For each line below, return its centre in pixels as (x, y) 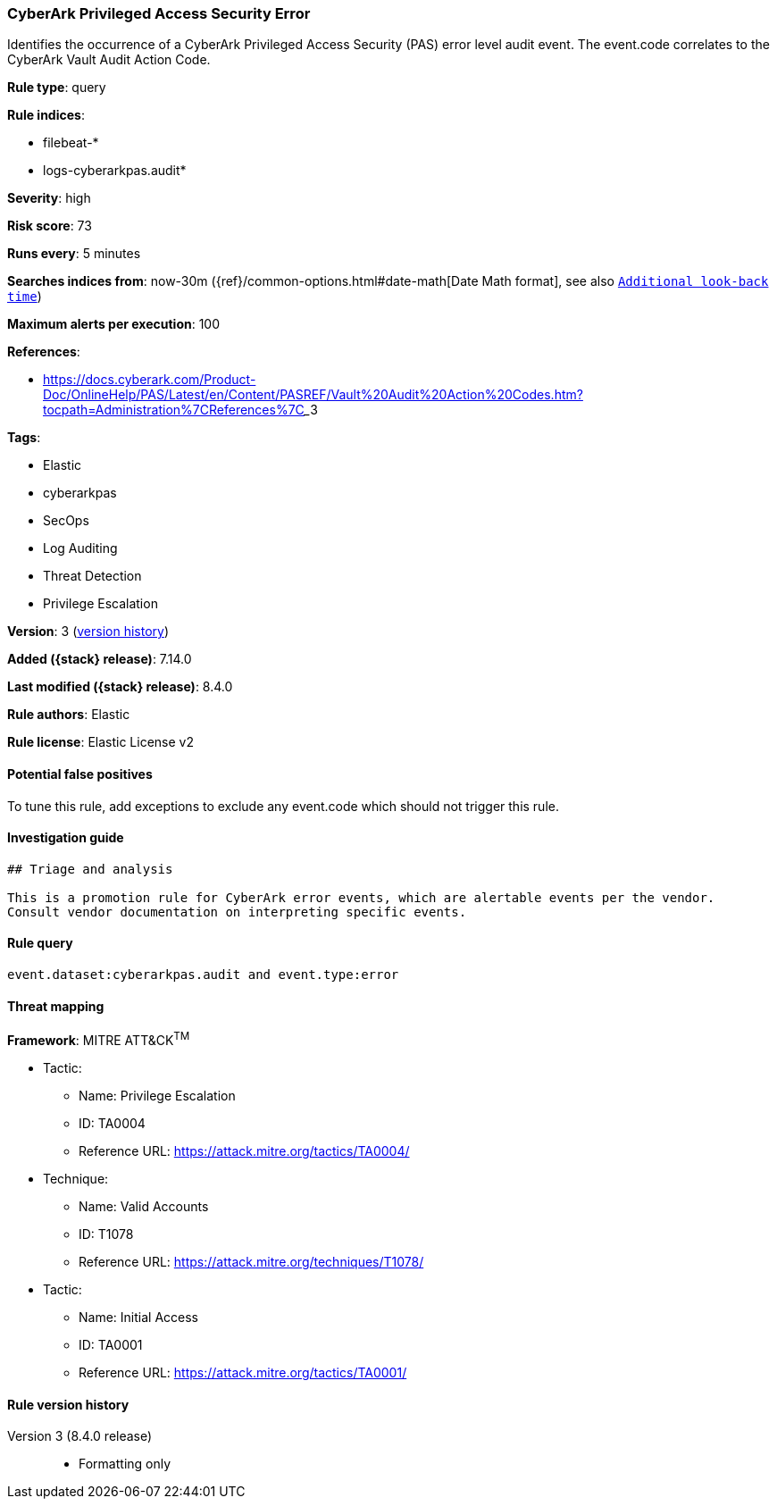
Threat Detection (92, 576)
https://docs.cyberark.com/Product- (150, 380)
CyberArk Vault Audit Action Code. (109, 60)
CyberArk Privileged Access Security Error (159, 13)
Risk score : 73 (50, 226)
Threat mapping (56, 1006)
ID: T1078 (106, 1234)
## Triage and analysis (90, 869)
